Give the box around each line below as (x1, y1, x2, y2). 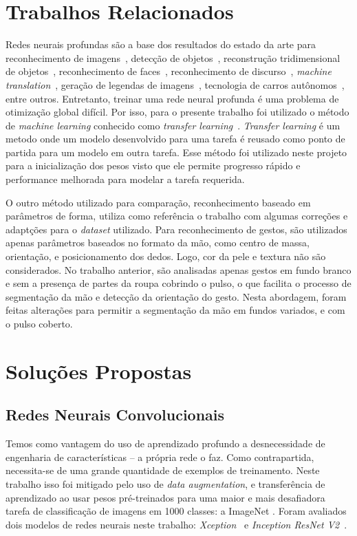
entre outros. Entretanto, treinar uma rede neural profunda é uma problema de (6, 91, 339, 105)
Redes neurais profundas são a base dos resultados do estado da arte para (6, 37, 316, 52)
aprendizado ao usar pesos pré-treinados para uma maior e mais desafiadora (6, 490, 325, 504)
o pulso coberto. (6, 317, 73, 330)
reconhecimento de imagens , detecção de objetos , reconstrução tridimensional (6, 50, 340, 65)
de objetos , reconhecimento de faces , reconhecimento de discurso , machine (6, 64, 332, 78)
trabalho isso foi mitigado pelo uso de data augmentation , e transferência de (6, 476, 325, 491)
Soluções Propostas (6, 356, 192, 385)
